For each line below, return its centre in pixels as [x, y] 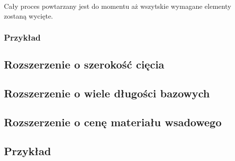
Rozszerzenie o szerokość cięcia [84, 64]
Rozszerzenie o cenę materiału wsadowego [113, 122]
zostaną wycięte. [29, 15]
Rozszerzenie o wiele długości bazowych [107, 93]
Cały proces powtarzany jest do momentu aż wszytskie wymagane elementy [118, 6]
